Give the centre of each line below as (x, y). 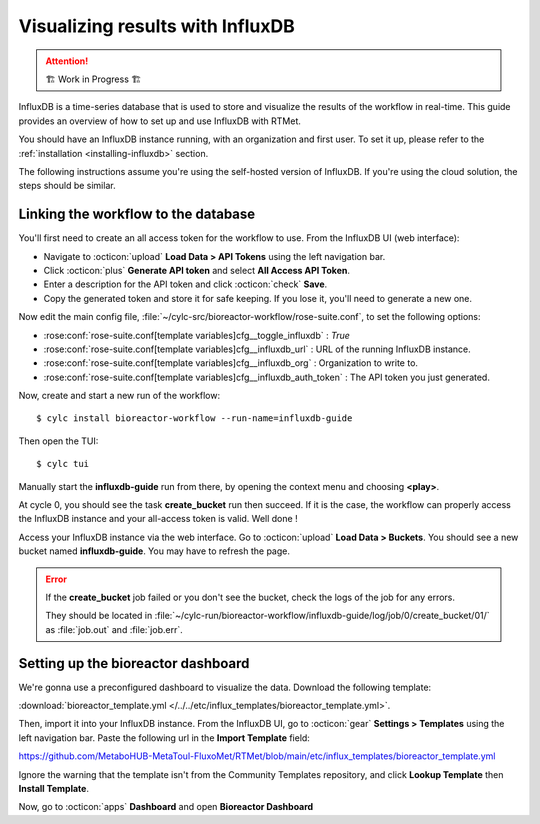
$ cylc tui (63, 464)
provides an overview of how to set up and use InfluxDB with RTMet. (160, 121)
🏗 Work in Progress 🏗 (93, 79)
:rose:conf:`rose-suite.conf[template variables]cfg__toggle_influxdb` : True (196, 335)
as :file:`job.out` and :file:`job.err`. (114, 629)
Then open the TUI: (58, 441)
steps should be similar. (67, 186)
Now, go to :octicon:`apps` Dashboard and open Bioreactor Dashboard (166, 807)
